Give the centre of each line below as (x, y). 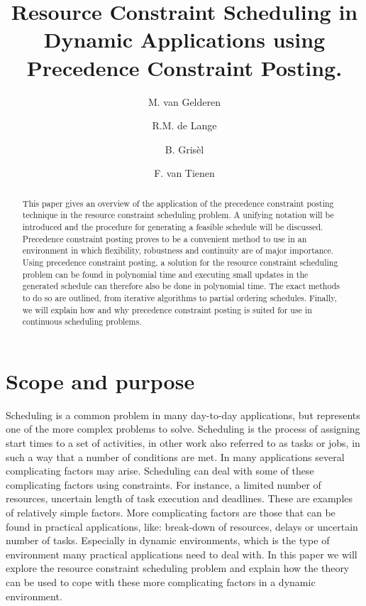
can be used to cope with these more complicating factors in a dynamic (161, 581)
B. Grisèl (184, 149)
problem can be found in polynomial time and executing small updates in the (165, 274)
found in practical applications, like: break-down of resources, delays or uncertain (182, 526)
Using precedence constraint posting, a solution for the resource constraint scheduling (180, 262)
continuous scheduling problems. (82, 321)
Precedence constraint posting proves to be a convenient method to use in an (165, 238)
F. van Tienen (184, 173)
